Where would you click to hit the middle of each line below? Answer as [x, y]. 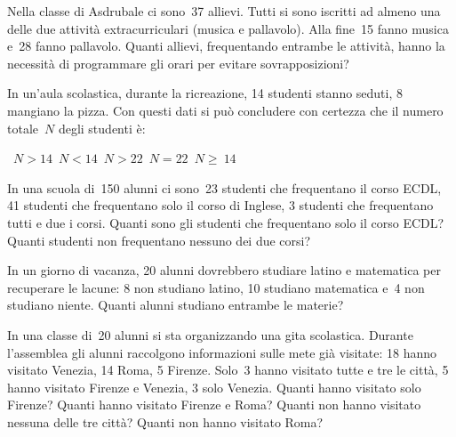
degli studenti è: [102, 128]
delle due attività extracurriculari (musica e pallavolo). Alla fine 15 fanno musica [228, 28]
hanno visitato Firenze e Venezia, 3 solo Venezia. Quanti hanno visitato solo [214, 387]
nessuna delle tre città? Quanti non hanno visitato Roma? [165, 421]
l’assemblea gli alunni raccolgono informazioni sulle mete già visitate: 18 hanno [222, 352]
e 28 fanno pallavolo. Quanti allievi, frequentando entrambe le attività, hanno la [226, 46]
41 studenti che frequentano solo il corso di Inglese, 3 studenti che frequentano [220, 205]
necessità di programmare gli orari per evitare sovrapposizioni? [178, 63]
